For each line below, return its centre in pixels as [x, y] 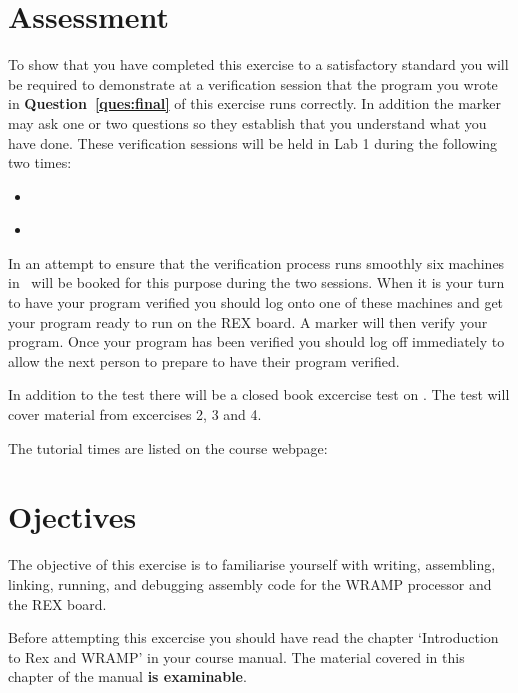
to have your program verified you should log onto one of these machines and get [256, 302]
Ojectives [72, 516]
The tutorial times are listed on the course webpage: [168, 447]
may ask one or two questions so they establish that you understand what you [247, 122]
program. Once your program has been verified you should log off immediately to [256, 341]
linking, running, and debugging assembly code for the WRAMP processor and [250, 583]
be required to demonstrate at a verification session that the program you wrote [253, 83]
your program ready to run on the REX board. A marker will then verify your [248, 321]
